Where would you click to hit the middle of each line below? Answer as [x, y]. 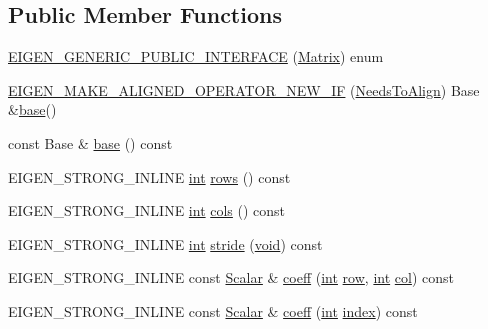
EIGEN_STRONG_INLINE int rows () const [149, 176]
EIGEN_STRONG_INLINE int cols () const [147, 210]
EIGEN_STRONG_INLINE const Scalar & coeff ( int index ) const [213, 310]
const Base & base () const [90, 142]
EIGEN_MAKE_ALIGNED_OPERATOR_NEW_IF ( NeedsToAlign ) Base [244, 89]
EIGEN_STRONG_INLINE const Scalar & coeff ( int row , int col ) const [231, 277]
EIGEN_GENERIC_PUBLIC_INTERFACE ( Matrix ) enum [196, 56]
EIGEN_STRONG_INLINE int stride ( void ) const [165, 243]
